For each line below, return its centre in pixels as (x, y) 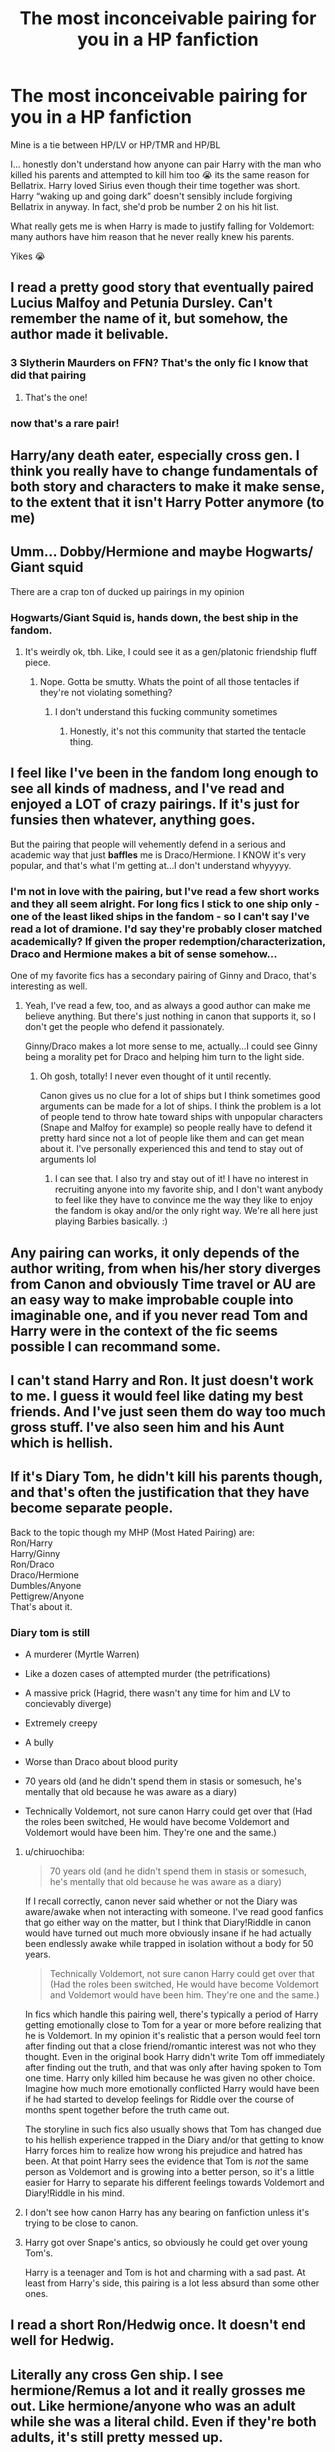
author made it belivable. (90, 334)
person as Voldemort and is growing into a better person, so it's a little (169, 2172)
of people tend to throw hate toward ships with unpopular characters (181, 1117)
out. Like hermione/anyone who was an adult (153, 2405)
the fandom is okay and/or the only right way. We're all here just (186, 1211)
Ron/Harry (31, 1543)
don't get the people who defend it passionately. (124, 1027)
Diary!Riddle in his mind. (74, 2193)
